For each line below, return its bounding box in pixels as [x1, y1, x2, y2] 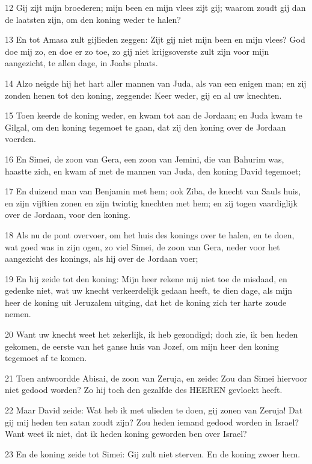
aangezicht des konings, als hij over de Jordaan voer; [5, 252, 198, 265]
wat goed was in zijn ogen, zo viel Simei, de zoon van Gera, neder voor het [5, 240, 280, 253]
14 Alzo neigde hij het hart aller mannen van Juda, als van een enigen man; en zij [5, 76, 307, 89]
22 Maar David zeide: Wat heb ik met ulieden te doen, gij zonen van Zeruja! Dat [5, 404, 303, 416]
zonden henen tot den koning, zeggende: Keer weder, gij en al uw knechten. [5, 88, 282, 101]
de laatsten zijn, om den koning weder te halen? [5, 13, 181, 25]
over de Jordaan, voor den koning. [5, 208, 130, 221]
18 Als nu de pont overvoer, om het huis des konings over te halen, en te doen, [5, 228, 295, 241]
